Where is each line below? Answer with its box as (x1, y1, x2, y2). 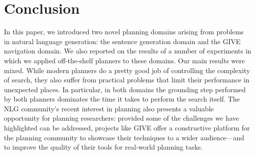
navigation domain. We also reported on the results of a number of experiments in (4, 46, 252, 56)
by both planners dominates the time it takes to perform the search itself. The (4, 94, 240, 104)
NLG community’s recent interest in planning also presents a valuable (4, 103, 214, 113)
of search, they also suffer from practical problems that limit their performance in (4, 75, 250, 85)
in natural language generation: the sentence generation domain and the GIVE (4, 36, 241, 46)
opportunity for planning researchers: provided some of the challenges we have (4, 113, 239, 123)
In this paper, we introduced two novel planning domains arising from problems (4, 26, 244, 37)
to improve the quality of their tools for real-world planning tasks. (4, 142, 203, 152)
